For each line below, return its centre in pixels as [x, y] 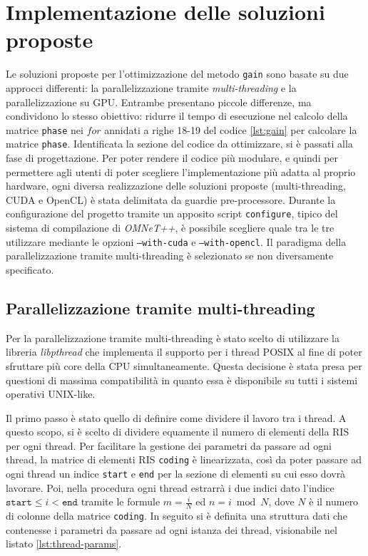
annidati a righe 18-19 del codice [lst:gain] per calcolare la [231, 129]
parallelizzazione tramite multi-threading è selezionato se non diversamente [170, 256]
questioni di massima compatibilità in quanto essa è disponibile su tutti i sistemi [182, 380]
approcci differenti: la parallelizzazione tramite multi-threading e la [151, 87]
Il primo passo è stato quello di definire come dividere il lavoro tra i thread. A [176, 417]
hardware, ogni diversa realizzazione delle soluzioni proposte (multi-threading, [176, 186]
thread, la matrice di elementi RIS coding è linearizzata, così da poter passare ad [184, 459]
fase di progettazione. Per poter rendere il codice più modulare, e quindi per [172, 158]
